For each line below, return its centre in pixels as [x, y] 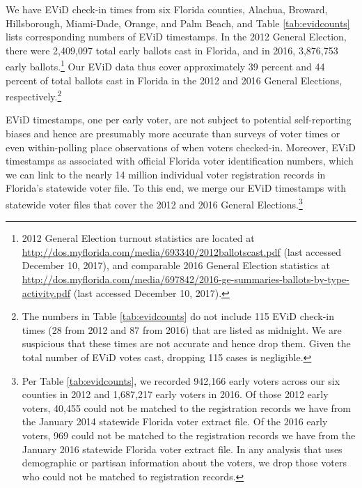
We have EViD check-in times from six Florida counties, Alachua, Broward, [167, 9]
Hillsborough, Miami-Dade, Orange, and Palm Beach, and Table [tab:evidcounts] [178, 23]
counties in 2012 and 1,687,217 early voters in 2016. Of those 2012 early [175, 394]
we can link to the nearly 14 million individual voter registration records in [166, 174]
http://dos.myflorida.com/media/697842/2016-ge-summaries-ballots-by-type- [186, 279]
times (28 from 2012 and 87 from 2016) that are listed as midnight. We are [182, 329]
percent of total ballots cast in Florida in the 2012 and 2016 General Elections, [174, 80]
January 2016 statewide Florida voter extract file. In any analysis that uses [182, 449]
